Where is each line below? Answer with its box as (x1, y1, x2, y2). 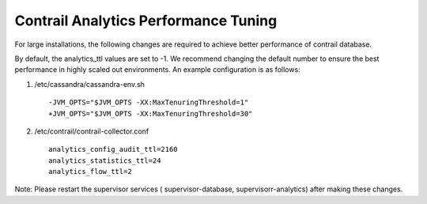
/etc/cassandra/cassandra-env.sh (34, 79, 145, 89)
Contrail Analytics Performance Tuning (14, 12, 278, 29)
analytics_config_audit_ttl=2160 (48, 145, 178, 154)
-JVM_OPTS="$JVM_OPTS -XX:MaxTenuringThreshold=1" (48, 98, 249, 107)
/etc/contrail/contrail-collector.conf (34, 127, 149, 136)
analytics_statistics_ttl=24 (48, 156, 161, 165)
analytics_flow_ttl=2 (48, 167, 132, 176)
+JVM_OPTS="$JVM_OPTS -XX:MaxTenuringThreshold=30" (48, 109, 253, 118)
